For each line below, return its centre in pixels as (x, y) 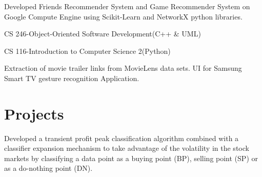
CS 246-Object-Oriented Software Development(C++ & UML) (103, 34)
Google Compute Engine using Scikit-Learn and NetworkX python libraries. (123, 16)
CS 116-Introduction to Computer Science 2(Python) (87, 51)
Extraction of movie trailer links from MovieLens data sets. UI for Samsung (123, 68)
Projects (34, 113)
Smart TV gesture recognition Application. (72, 78)
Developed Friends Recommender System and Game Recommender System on (127, 6)
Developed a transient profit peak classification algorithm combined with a (122, 138)
